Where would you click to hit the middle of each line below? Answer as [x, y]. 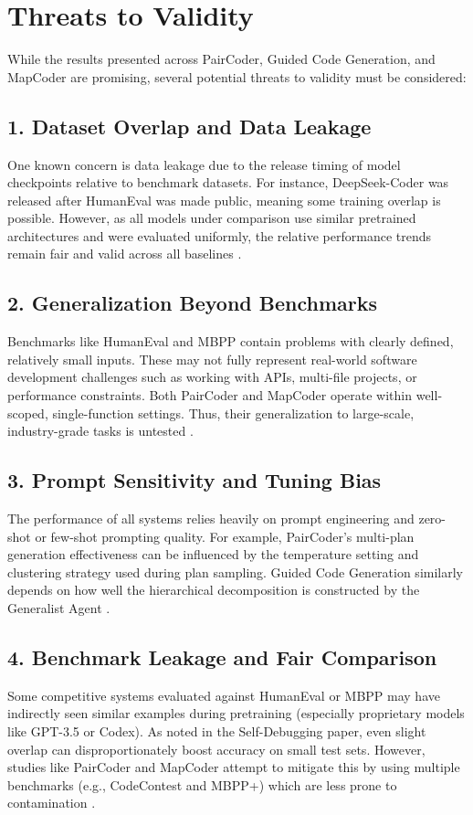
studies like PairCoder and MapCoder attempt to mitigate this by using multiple [234, 767]
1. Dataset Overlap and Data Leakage [189, 126]
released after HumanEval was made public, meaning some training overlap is [224, 200]
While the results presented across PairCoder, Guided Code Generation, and [221, 59]
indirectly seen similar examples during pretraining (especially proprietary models [236, 713]
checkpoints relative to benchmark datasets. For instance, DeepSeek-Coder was [228, 182]
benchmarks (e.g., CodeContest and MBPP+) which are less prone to [202, 784]
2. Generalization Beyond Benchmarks [193, 303]
